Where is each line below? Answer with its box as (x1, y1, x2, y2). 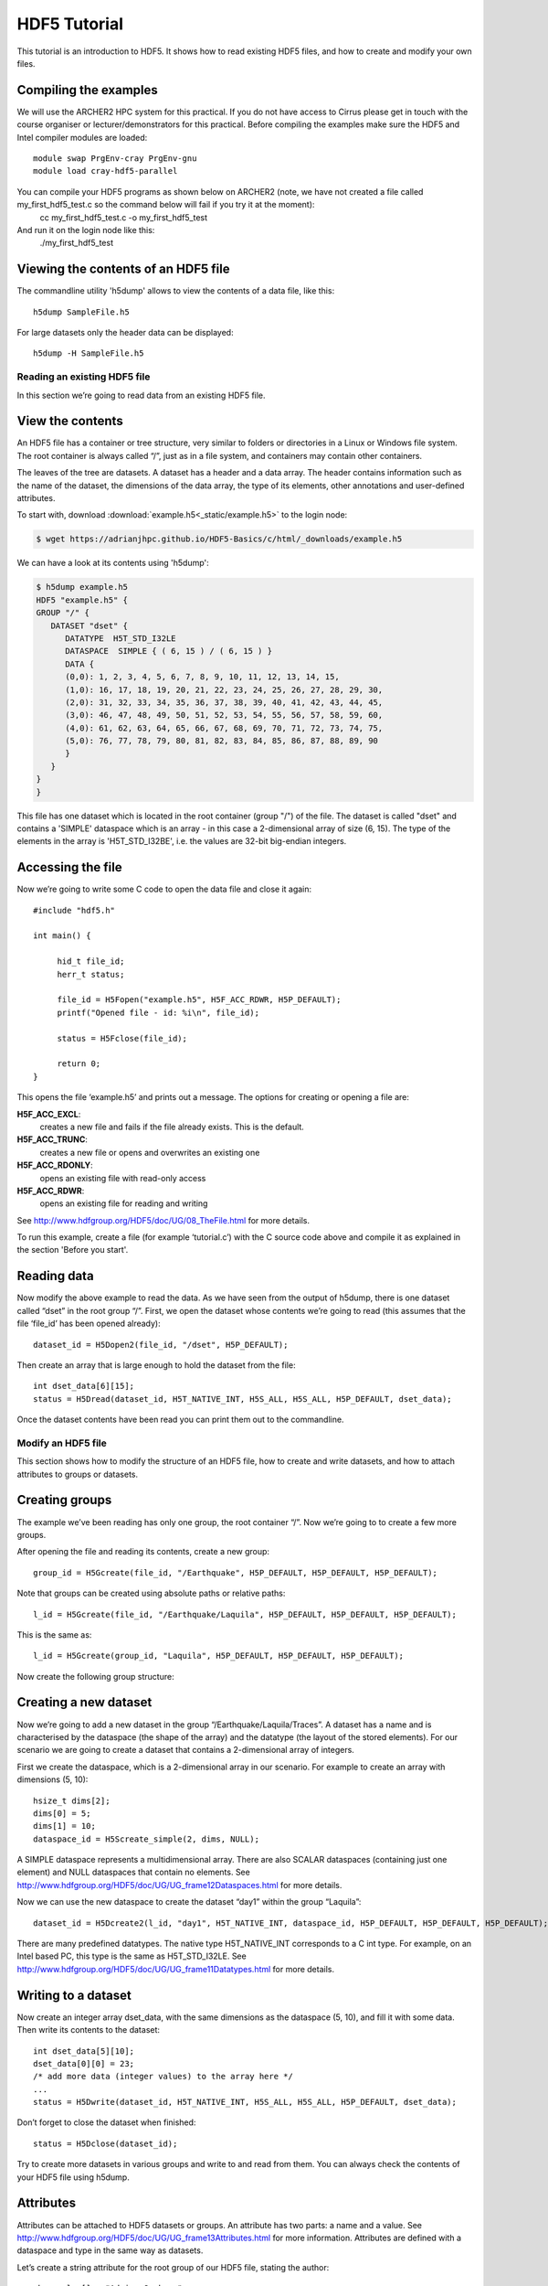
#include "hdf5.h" (33, 905, 116, 915)
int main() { (33, 931, 91, 941)
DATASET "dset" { (50, 620, 128, 631)
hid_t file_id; (57, 956, 125, 967)
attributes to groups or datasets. (16, 1469, 139, 1479)
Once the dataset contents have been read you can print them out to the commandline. (16, 1414, 344, 1426)
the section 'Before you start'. (16, 1244, 129, 1255)
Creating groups (16, 1492, 112, 1508)
